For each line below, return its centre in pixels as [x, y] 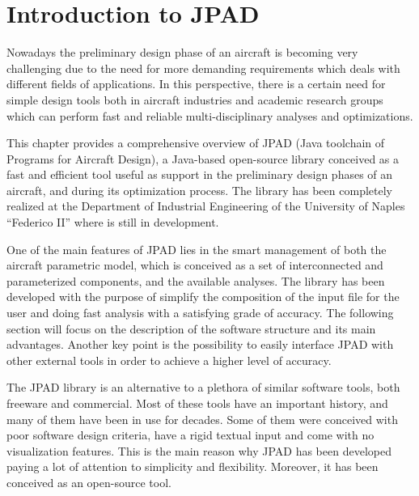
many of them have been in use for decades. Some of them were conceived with [202, 419]
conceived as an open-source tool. [89, 482]
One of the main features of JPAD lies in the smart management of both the [197, 249]
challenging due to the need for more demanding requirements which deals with [203, 68]
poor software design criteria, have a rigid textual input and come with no [190, 435]
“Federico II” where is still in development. [113, 222]
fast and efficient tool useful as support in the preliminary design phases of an [200, 174]
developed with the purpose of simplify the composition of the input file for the [203, 297]
